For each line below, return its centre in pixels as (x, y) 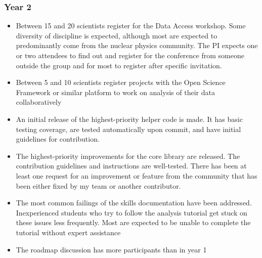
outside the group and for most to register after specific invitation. (119, 65)
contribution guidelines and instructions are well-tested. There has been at (131, 166)
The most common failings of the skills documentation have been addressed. (134, 203)
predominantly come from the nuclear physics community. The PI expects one (137, 45)
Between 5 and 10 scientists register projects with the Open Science (121, 82)
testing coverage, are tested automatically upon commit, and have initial (128, 129)
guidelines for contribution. (58, 139)
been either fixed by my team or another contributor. (98, 185)
